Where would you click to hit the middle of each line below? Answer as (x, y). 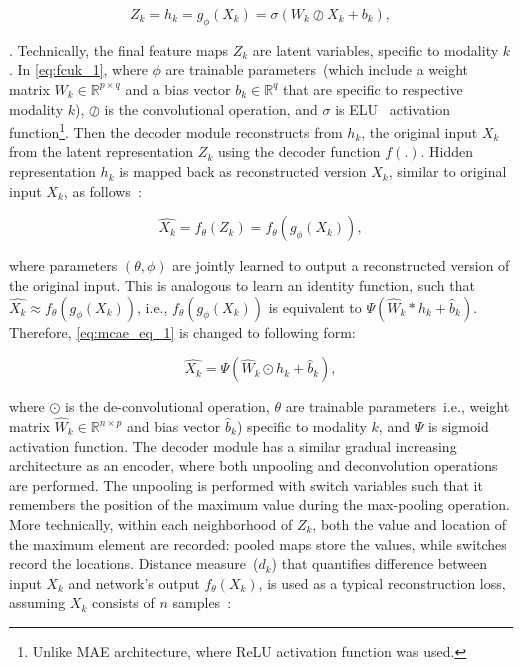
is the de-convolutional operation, (167, 406)
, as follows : (102, 190)
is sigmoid (458, 426)
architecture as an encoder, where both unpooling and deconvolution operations (253, 465)
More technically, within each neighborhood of (151, 523)
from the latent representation (101, 151)
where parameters (63, 265)
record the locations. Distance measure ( (134, 563)
